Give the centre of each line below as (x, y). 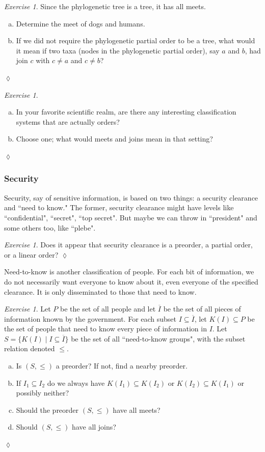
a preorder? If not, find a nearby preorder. (122, 366)
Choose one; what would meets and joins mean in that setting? (114, 139)
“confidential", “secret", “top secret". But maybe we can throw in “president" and (131, 217)
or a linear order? (31, 254)
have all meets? (137, 409)
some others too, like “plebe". (50, 227)
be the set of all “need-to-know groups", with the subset (158, 338)
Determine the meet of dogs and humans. (81, 23)
